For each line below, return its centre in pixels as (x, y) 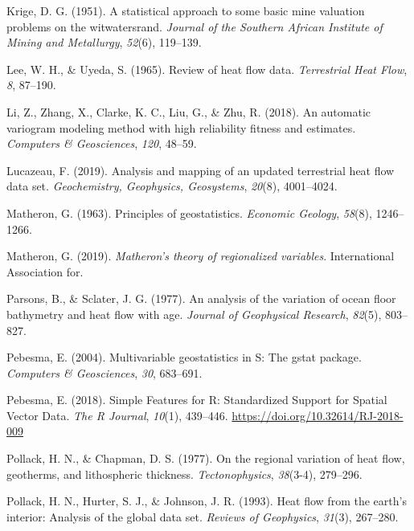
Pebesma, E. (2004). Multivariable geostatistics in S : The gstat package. (184, 357)
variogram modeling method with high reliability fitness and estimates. (181, 127)
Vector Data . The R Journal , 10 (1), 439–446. (117, 415)
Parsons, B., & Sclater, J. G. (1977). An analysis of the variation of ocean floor (201, 298)
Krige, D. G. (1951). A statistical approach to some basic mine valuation (186, 10)
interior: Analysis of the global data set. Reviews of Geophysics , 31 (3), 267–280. (203, 516)
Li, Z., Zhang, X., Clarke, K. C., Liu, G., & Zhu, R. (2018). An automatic (189, 111)
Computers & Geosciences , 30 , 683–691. (105, 372)
